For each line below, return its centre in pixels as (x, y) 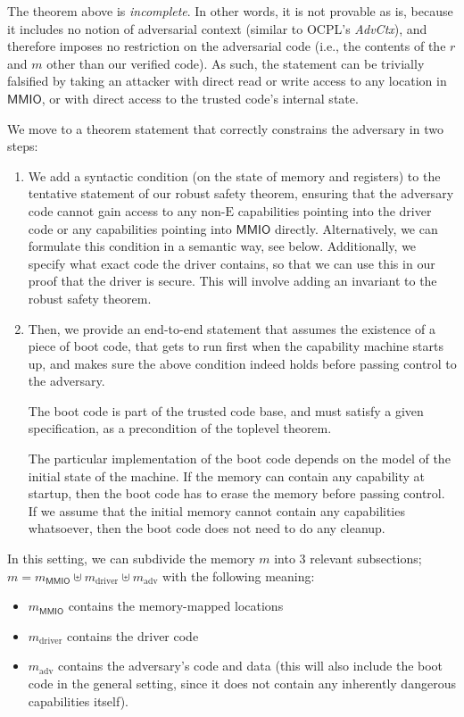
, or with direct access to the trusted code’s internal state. (200, 98)
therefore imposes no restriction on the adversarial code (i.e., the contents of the (227, 46)
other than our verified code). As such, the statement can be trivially (236, 63)
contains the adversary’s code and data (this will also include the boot (251, 666)
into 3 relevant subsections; (348, 559)
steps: (23, 146)
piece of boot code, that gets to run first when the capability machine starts (236, 346)
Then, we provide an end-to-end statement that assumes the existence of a (232, 328)
